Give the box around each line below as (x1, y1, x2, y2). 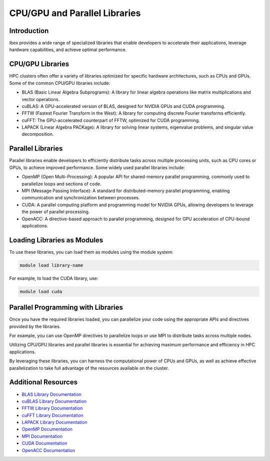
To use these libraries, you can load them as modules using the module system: (9, 249, 173, 255)
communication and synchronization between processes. (21, 195, 140, 201)
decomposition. (21, 131, 54, 137)
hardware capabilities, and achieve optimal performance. (9, 47, 127, 53)
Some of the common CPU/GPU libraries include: (9, 80, 110, 86)
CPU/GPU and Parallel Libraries (9, 8, 141, 19)
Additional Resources (9, 378, 77, 386)
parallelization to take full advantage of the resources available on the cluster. (9, 365, 169, 371)
